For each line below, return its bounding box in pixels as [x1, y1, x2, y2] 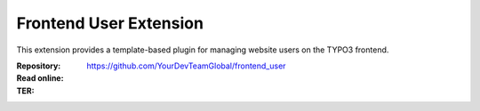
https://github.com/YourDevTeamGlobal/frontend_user [86, 60, 286, 71]
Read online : [16, 73, 64, 83]
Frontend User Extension [16, 13, 204, 33]
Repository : [16, 60, 61, 71]
